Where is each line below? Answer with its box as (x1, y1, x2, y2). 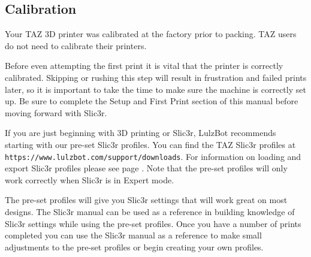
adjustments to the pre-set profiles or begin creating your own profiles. (5, 240, 264, 253)
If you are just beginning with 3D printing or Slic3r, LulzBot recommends (5, 126, 276, 139)
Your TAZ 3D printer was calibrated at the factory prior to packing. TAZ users (5, 28, 297, 40)
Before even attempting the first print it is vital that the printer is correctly (5, 59, 283, 72)
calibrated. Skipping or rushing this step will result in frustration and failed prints (5, 71, 307, 83)
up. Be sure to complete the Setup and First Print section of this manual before (5, 95, 298, 107)
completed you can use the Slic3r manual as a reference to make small (5, 229, 262, 241)
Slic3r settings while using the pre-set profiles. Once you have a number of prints (5, 217, 301, 229)
